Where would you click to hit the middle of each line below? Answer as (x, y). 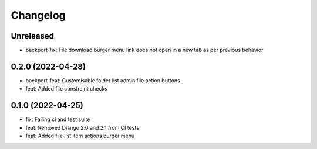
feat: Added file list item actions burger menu (80, 136)
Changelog (38, 15)
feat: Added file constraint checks (67, 89)
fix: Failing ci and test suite (58, 119)
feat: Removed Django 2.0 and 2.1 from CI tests (82, 127)
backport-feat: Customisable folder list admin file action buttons (103, 80)
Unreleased (33, 36)
